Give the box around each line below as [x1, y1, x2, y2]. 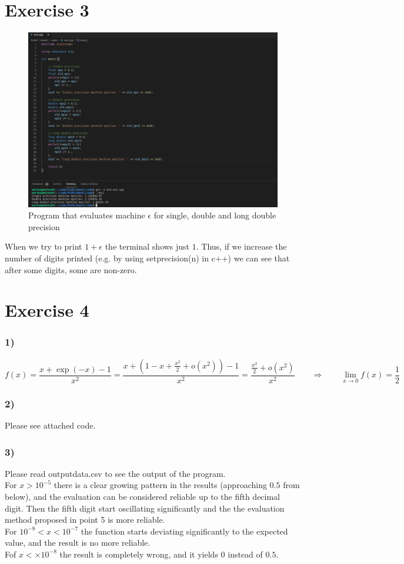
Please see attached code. [5, 419, 96, 431]
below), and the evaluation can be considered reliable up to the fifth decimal [5, 490, 281, 502]
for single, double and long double [153, 209, 276, 221]
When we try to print [5, 240, 82, 253]
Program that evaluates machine [28, 209, 145, 221]
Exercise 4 [5, 298, 89, 322]
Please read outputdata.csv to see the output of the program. [5, 467, 226, 479]
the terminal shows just [105, 240, 190, 253]
